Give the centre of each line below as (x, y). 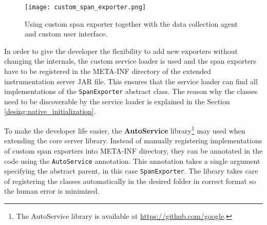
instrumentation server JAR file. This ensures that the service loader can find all (131, 81)
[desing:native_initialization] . (50, 111)
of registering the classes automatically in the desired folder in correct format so (130, 181)
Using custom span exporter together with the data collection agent (131, 23)
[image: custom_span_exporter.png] (85, 7)
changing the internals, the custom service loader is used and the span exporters (130, 61)
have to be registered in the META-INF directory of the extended (108, 71)
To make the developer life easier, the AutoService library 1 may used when (125, 130)
